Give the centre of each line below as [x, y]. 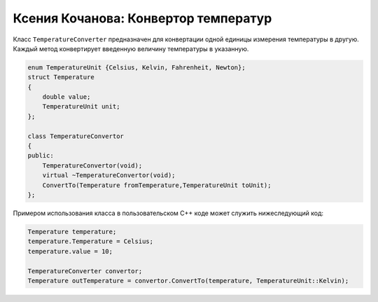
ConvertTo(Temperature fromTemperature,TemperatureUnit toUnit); [157, 185]
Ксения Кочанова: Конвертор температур [142, 18]
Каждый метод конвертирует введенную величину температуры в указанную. [131, 48]
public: [41, 156]
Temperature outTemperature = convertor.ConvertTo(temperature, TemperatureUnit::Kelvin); [188, 281]
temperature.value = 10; [70, 251]
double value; [66, 97]
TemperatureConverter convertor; [85, 271]
